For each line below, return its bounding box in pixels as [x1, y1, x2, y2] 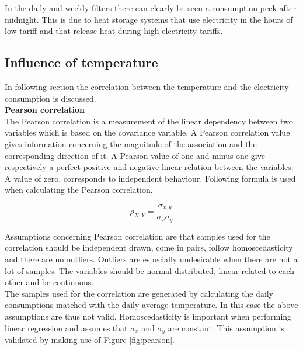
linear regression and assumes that [5, 321, 128, 334]
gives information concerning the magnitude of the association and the [5, 137, 257, 150]
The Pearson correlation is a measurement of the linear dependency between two [5, 115, 293, 127]
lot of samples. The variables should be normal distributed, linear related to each [5, 264, 295, 276]
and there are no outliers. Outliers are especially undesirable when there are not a [5, 253, 298, 265]
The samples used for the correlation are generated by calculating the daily [5, 287, 274, 299]
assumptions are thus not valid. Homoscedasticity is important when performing [5, 310, 292, 323]
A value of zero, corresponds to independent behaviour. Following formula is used [5, 172, 296, 184]
